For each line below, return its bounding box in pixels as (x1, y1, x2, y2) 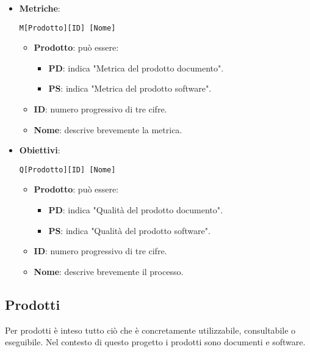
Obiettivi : (19, 144, 60, 156)
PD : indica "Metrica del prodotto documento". (48, 61, 224, 74)
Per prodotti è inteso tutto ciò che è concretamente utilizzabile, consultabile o (5, 323, 296, 336)
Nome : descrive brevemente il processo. (34, 265, 184, 277)
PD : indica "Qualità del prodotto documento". (48, 204, 223, 216)
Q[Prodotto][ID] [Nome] (19, 165, 116, 174)
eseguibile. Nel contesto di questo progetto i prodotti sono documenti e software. (5, 335, 306, 348)
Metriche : (19, 2, 60, 14)
